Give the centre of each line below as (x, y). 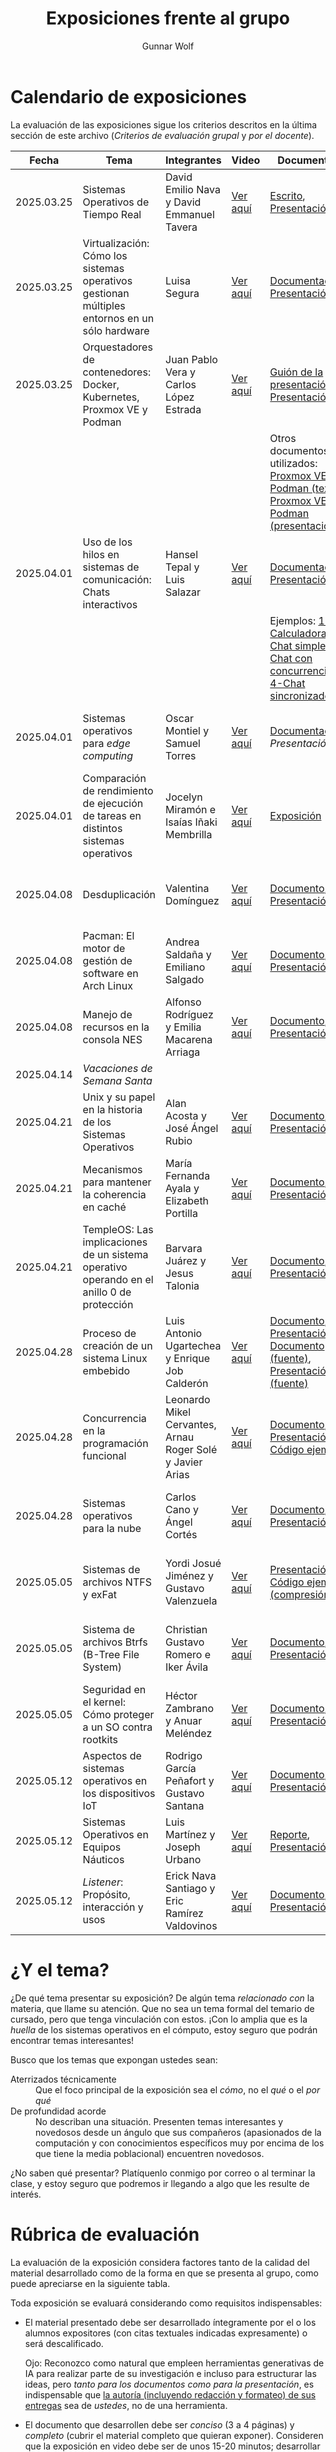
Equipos (102, 1847)
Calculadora (298, 633)
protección (108, 1304)
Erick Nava (191, 1875)
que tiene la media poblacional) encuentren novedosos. (150, 2153)
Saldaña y (188, 954)
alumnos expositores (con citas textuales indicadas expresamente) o (166, 2333)
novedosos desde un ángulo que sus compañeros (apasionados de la (178, 2132)
